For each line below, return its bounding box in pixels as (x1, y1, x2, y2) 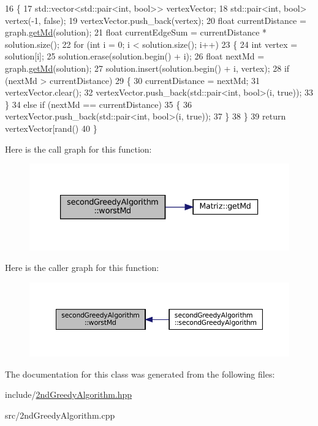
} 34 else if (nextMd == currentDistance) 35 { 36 (5, 97, 192, 110)
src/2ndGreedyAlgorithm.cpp (5, 408, 115, 421)
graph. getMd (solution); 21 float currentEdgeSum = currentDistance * (5, 26, 267, 39)
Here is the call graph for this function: (5, 142, 152, 155)
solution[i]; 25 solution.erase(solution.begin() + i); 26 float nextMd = (5, 50, 265, 63)
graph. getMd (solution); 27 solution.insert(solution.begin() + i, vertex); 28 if (5, 61, 290, 74)
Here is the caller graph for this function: (5, 261, 159, 274)
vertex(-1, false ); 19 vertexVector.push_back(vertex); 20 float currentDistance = (5, 13, 306, 26)
